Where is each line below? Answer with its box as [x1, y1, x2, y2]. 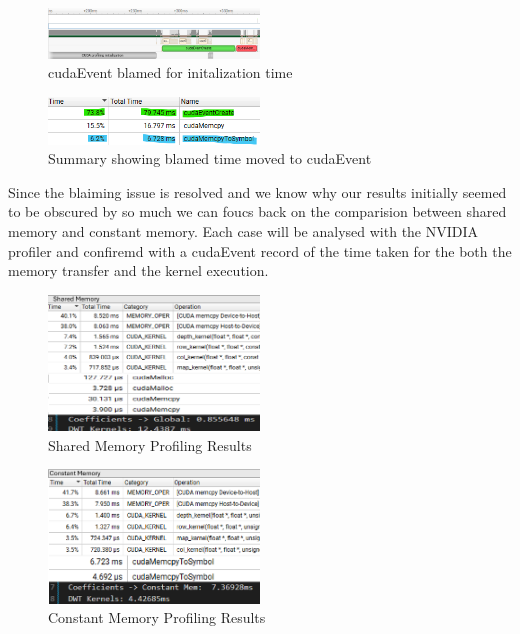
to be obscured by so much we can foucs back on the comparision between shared [8, 201, 507, 222]
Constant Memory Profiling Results [48, 607, 266, 628]
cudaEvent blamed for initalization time [48, 62, 293, 83]
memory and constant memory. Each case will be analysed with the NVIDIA [8, 221, 479, 242]
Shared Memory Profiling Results [48, 434, 252, 455]
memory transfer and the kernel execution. [8, 260, 269, 281]
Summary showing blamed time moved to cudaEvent [48, 148, 372, 169]
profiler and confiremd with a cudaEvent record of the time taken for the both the [8, 240, 512, 261]
